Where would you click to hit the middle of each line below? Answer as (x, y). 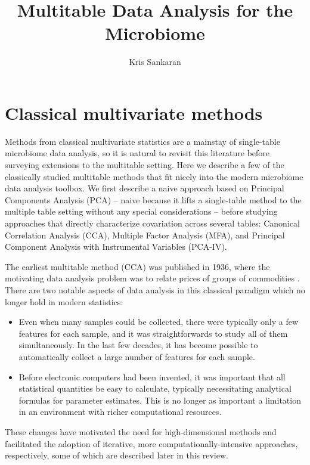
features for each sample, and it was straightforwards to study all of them (153, 333)
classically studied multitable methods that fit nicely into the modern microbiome (154, 176)
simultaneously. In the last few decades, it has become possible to (138, 345)
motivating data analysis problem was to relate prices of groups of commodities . (152, 278)
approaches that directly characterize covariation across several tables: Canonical (152, 223)
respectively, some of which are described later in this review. (117, 455)
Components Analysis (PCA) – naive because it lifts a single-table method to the (153, 199)
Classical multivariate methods (134, 112)
